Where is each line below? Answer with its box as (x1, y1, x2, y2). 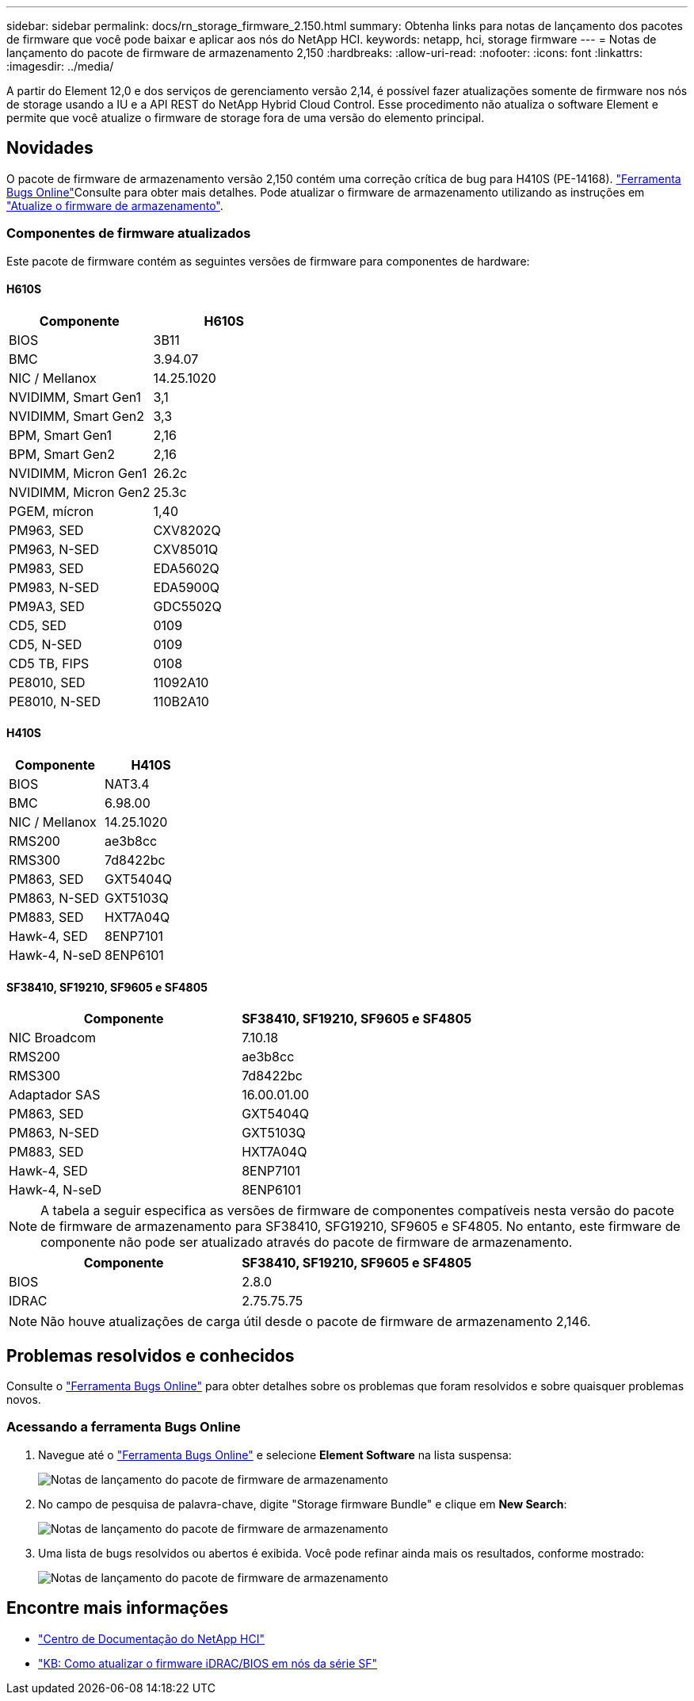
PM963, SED (9, 522, 84, 538)
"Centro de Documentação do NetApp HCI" (38, 1631, 265, 1646)
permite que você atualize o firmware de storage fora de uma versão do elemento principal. (6, 111, 485, 124)
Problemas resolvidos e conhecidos (6, 1345, 295, 1366)
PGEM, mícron (9, 503, 94, 519)
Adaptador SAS (9, 1087, 101, 1103)
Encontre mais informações (6, 1598, 229, 1619)
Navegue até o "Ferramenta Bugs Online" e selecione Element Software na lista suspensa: (38, 1447, 512, 1462)
